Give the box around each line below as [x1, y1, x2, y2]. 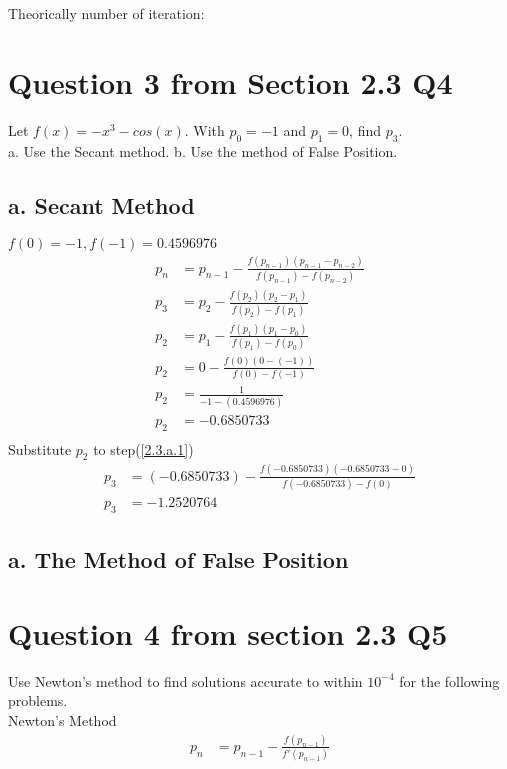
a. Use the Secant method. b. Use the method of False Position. [8, 140, 398, 161]
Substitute [8, 438, 72, 459]
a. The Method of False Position [8, 544, 349, 575]
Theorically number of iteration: [8, 3, 205, 23]
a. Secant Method [8, 189, 195, 220]
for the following [399, 670, 500, 691]
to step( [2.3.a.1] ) [93, 438, 194, 459]
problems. [8, 690, 68, 711]
